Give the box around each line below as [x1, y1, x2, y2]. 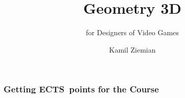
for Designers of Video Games [86, 27, 179, 38]
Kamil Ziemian [109, 44, 156, 55]
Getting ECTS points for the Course [4, 83, 159, 95]
